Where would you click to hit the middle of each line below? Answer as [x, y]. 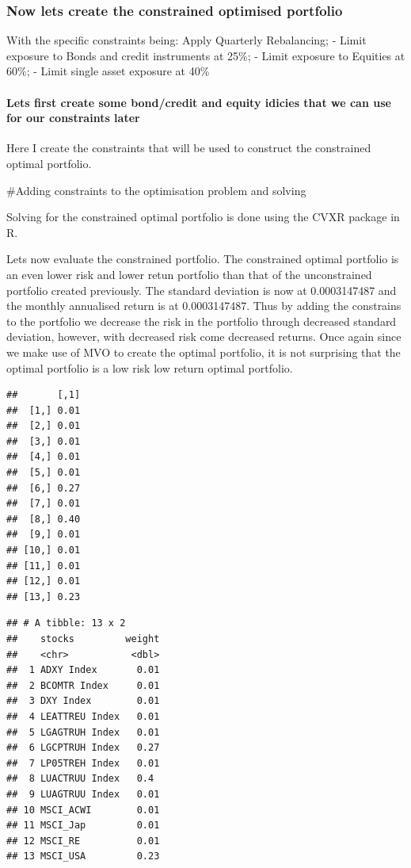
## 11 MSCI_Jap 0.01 [83, 826]
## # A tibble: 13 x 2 [66, 623]
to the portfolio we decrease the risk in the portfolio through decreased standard [202, 321]
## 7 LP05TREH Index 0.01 [83, 763]
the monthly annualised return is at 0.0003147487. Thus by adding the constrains [204, 306]
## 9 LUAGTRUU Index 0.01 [83, 794]
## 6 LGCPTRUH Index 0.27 [83, 748]
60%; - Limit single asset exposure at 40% [108, 71]
